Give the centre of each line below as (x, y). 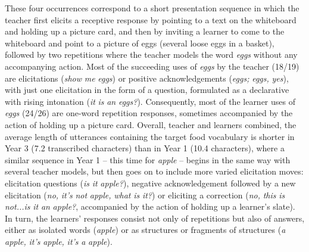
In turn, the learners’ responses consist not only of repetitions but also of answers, (155, 218)
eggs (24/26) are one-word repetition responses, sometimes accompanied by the (149, 113)
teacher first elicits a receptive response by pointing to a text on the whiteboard (151, 19)
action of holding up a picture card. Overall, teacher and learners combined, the (151, 124)
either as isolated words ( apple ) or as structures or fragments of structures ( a (145, 230)
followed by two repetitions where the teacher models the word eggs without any (151, 55)
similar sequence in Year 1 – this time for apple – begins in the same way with (148, 159)
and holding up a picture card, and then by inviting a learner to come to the (145, 31)
